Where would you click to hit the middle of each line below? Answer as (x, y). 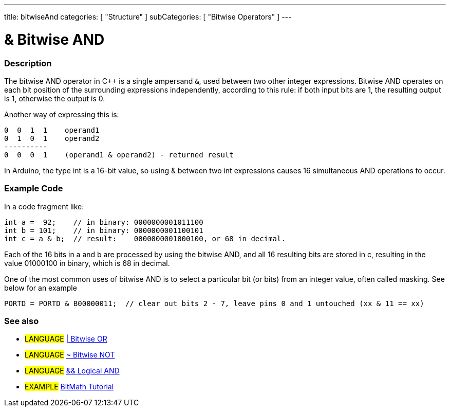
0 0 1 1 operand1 (52, 130)
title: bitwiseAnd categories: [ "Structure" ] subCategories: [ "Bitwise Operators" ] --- (148, 17)
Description (28, 63)
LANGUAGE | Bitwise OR (66, 339)
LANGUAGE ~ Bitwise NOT (70, 355)
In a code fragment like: (44, 206)
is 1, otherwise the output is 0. (55, 98)
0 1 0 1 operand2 (52, 138)
